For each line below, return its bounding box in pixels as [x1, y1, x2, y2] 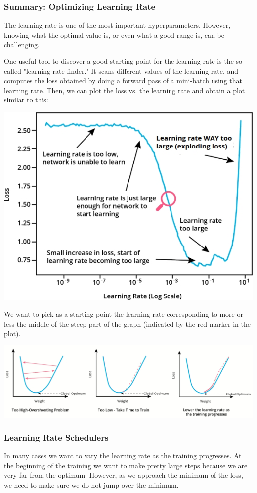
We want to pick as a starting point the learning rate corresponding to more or [4, 309, 243, 319]
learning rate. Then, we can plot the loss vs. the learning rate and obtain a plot [4, 85, 245, 95]
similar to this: [4, 95, 48, 105]
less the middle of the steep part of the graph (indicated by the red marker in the [4, 318, 251, 329]
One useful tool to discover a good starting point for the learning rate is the [4, 56, 234, 66]
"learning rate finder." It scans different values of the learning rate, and [23, 65, 239, 76]
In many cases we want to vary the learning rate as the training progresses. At [4, 450, 242, 461]
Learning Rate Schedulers [4, 431, 109, 443]
